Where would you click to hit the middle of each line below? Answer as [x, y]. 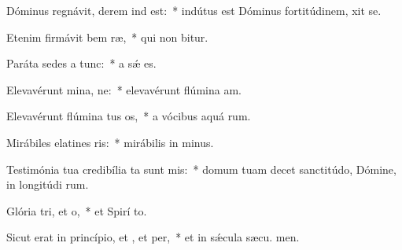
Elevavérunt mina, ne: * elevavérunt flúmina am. [124, 89]
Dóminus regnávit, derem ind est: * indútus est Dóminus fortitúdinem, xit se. [194, 10]
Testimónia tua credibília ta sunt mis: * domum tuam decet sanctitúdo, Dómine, [201, 169]
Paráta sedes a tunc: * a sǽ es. [81, 63]
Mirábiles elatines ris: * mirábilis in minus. [110, 142]
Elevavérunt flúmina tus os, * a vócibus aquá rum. [129, 116]
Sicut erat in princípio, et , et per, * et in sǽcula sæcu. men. [153, 237]
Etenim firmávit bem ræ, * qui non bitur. [107, 37]
